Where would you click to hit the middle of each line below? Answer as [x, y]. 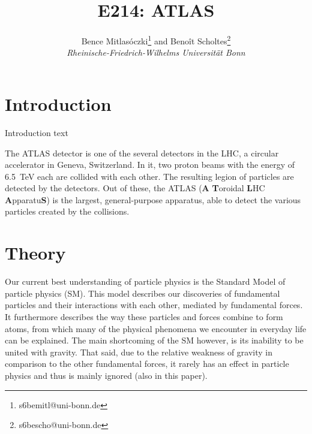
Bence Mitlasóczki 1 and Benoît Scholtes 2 [156, 40]
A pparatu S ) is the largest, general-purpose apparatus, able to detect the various [153, 199]
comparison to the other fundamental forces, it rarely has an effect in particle [147, 364]
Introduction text [37, 132]
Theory [35, 253]
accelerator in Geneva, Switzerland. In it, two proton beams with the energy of [150, 165]
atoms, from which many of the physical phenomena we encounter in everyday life [156, 328]
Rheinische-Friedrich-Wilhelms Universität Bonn [156, 52]
